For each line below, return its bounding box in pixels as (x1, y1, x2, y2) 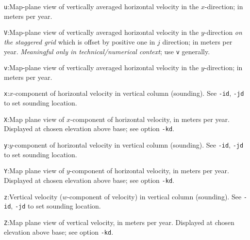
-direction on (204, 27, 242, 37)
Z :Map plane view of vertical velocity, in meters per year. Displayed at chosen (4, 217, 234, 227)
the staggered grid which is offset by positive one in (4, 36, 155, 46)
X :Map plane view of (4, 114, 65, 124)
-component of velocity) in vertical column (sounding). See (67, 191, 242, 201)
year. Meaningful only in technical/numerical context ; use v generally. (4, 46, 210, 56)
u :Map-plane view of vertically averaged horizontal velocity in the (4, 1, 199, 11)
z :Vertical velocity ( (4, 191, 63, 201)
